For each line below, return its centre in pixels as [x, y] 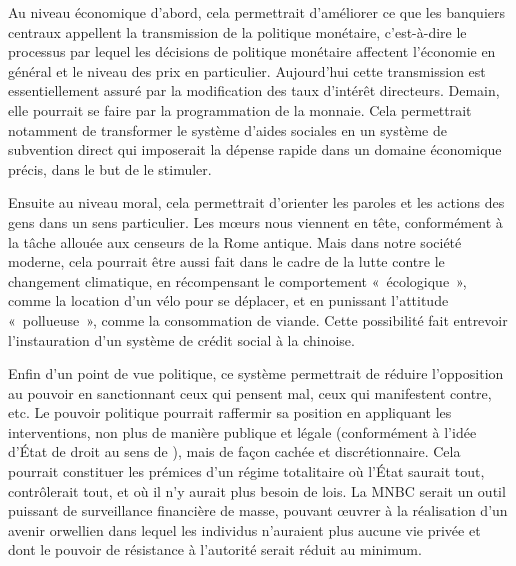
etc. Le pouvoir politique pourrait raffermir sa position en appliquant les [230, 412]
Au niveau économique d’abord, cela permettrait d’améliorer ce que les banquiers [256, 12]
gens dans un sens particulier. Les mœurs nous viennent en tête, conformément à [255, 221]
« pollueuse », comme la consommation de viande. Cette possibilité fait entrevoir [258, 319]
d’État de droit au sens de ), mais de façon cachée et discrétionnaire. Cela [234, 451]
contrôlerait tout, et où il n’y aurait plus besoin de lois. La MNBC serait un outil [257, 490]
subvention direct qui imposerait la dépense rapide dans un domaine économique [255, 149]
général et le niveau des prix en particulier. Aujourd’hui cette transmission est [247, 70]
